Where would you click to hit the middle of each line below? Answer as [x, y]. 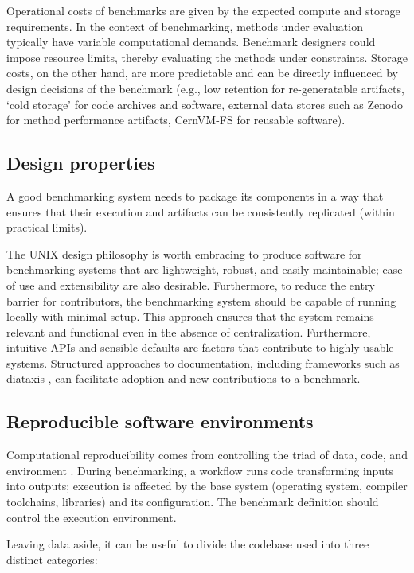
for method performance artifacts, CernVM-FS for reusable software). [176, 120]
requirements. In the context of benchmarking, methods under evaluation [185, 26]
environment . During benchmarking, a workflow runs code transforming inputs [200, 470]
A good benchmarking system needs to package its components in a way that [195, 195]
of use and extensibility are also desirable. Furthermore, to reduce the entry [191, 285]
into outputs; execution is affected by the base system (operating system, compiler [207, 486]
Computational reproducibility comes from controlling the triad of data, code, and [207, 455]
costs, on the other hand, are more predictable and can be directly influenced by [202, 73]
